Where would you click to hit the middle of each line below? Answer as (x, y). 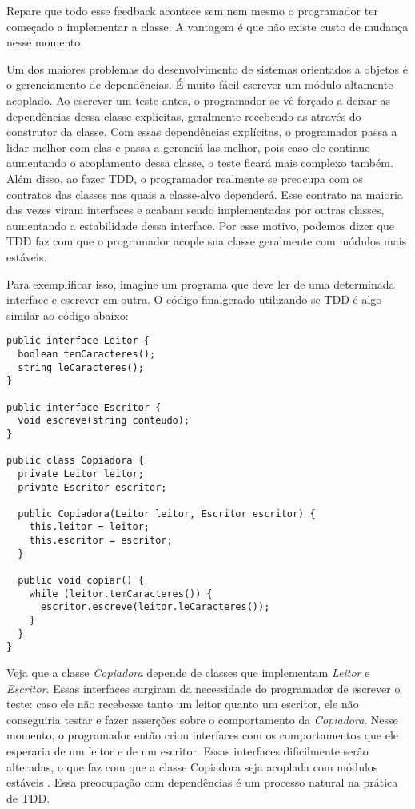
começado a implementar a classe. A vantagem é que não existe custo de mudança (207, 26)
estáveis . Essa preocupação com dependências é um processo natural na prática (202, 782)
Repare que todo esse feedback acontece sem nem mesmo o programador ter (192, 10)
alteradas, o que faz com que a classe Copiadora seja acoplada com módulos (192, 766)
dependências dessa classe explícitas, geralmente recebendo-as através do (184, 116)
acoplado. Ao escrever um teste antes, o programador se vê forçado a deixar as (199, 100)
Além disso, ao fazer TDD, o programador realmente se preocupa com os (185, 178)
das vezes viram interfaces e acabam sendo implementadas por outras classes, (196, 210)
